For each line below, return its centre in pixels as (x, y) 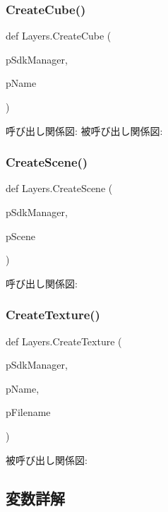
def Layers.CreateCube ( (59, 36)
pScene (20, 236)
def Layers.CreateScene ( (59, 188)
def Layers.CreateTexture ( (64, 341)
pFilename (28, 412)
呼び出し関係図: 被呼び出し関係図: (84, 130)
